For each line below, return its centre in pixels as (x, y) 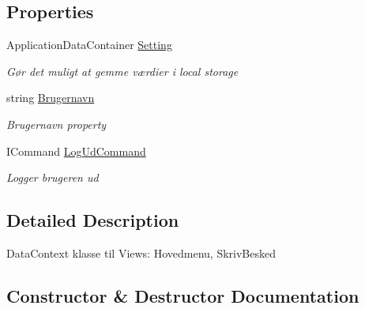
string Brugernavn (51, 98)
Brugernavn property (56, 124)
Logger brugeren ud (53, 177)
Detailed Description (93, 220)
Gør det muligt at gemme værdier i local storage (122, 71)
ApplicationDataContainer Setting (89, 45)
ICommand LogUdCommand (76, 151)
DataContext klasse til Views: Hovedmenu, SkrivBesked (141, 252)
